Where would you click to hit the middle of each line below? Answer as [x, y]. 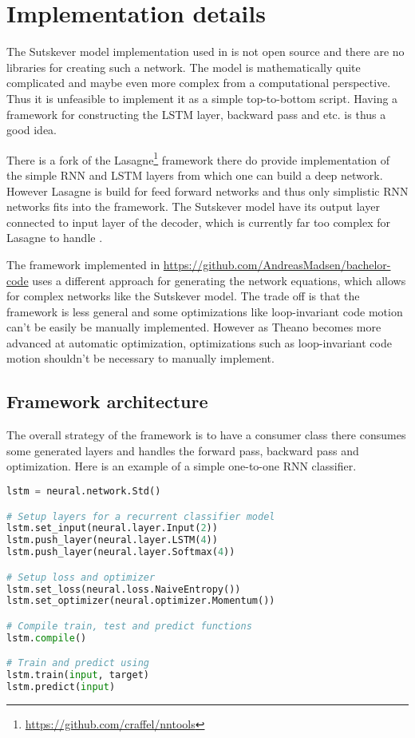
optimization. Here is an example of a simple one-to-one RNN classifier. [182, 466]
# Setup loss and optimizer [81, 577]
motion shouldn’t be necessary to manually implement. [140, 358]
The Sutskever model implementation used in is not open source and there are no [206, 52]
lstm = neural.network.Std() [84, 492]
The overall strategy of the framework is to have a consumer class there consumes [206, 435]
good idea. [32, 130]
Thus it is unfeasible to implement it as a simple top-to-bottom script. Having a [202, 98]
